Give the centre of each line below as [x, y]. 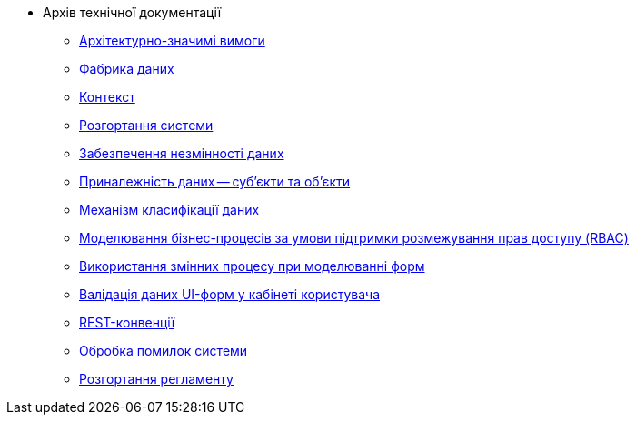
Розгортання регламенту [156, 379]
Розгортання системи [146, 125]
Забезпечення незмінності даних [182, 153]
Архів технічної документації [132, 12]
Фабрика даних [127, 69]
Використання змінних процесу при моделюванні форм [252, 266]
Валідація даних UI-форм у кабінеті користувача [230, 294]
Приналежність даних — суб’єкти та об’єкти [215, 181]
